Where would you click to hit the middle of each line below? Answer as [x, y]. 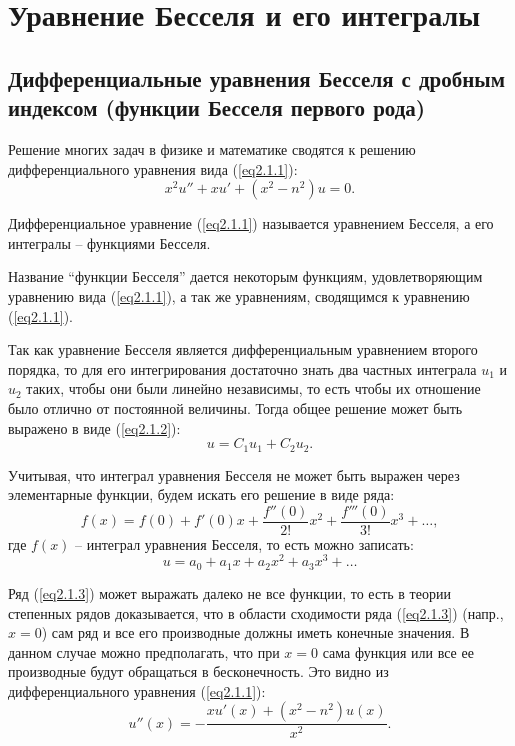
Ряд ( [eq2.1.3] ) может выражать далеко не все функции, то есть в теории [229, 592]
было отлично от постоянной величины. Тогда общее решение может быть [235, 407]
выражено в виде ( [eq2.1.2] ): [94, 427]
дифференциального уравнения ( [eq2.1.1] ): [137, 690]
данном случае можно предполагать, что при [144, 651]
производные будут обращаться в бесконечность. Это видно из [198, 671]
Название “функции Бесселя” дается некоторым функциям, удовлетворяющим [245, 276]
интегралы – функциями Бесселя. [109, 242]
